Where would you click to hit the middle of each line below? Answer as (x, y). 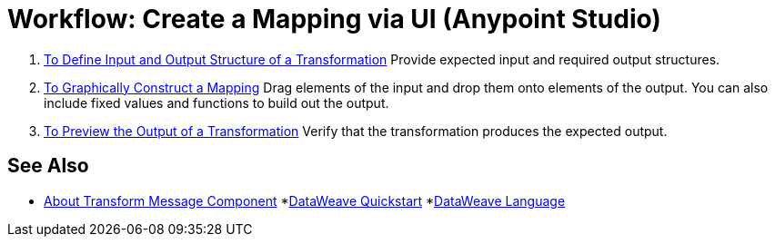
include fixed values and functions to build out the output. (216, 102)
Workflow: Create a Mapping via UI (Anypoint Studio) (334, 19)
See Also (48, 166)
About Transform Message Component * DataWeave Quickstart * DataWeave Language (305, 200)
